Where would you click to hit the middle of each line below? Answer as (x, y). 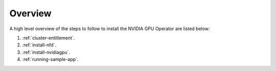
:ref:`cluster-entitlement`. (49, 38)
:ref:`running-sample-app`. (50, 59)
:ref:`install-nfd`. (39, 45)
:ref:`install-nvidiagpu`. (46, 52)
